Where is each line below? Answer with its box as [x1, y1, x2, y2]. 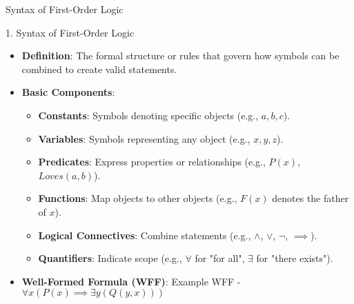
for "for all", [195, 251, 245, 265]
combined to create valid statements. [21, 61, 177, 76]
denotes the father [272, 191, 349, 205]
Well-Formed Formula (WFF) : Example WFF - [21, 274, 241, 288]
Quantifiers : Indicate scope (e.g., [38, 251, 182, 265]
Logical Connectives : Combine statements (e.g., [38, 227, 251, 242]
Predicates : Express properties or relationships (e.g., [38, 154, 266, 169]
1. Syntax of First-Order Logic [6, 25, 135, 39]
